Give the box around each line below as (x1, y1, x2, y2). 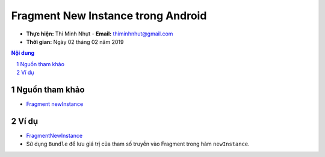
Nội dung (11, 49, 35, 57)
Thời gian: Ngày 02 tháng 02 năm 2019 (26, 38, 124, 45)
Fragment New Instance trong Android (11, 9, 207, 22)
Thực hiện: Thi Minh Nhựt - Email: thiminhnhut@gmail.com (26, 30, 173, 37)
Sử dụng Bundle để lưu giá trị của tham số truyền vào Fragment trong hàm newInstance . (26, 140, 250, 147)
